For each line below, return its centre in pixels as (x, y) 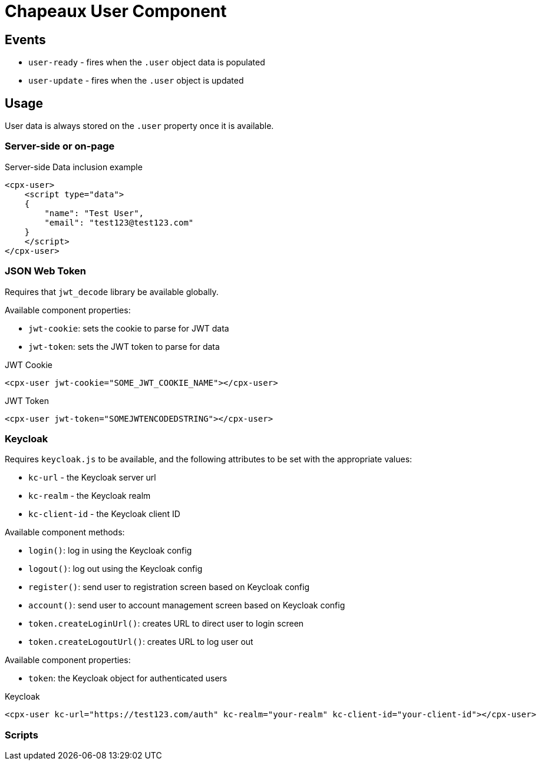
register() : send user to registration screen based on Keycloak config (169, 587)
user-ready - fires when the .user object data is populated (147, 62)
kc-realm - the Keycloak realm (90, 496)
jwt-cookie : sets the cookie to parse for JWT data (129, 328)
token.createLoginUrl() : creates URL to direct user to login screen (166, 624)
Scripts (22, 735)
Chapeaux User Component (116, 11)
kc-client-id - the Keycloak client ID (104, 514)
